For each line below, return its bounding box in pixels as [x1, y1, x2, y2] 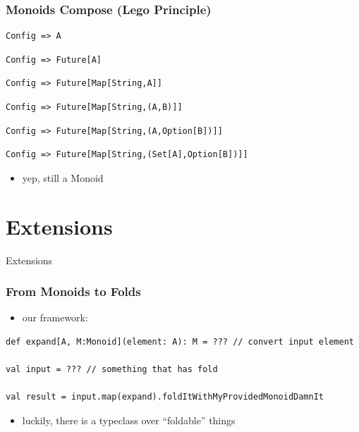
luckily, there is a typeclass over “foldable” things [22, 412, 236, 427]
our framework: [22, 310, 88, 325]
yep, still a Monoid [22, 170, 104, 185]
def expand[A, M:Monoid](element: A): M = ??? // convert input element [6, 336, 354, 347]
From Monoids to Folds [6, 283, 141, 300]
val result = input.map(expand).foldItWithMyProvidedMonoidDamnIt [6, 392, 324, 402]
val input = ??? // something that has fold [6, 364, 218, 375]
